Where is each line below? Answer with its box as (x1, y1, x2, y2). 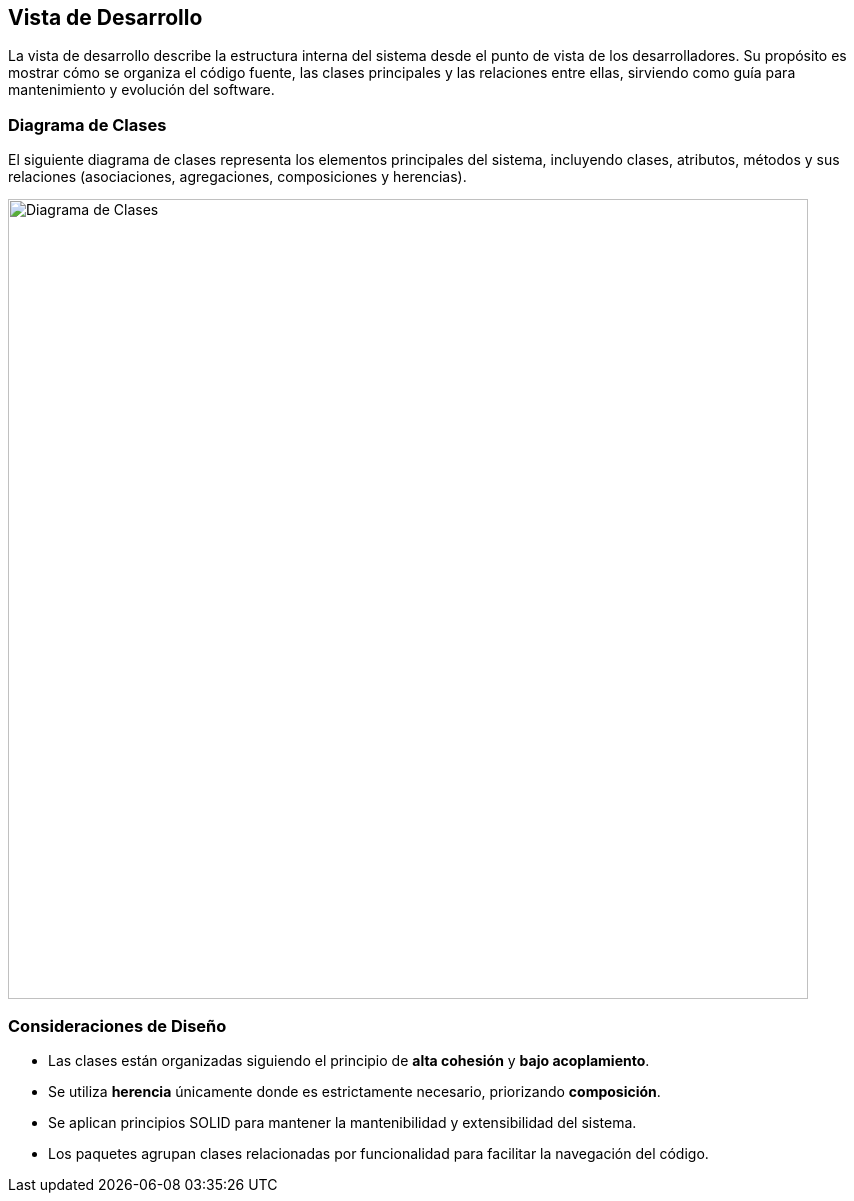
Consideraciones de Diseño (8, 1015, 227, 1036)
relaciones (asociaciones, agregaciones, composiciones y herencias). (8, 168, 467, 186)
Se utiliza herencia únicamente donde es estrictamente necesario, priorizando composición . (48, 1082, 661, 1100)
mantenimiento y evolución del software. (8, 81, 275, 99)
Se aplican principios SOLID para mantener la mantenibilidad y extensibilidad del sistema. (48, 1113, 637, 1131)
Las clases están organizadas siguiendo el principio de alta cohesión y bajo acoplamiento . (48, 1051, 650, 1069)
